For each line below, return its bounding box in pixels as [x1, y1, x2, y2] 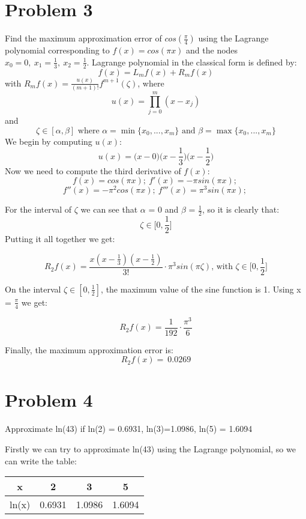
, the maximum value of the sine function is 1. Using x [101, 282, 301, 295]
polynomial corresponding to [5, 44, 110, 56]
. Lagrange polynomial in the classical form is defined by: [86, 55, 297, 68]
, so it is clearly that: [202, 203, 280, 216]
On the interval [5, 282, 61, 295]
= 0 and [148, 203, 179, 216]
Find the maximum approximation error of [5, 32, 162, 44]
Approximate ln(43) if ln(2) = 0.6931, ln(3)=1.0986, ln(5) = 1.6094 [5, 422, 253, 435]
